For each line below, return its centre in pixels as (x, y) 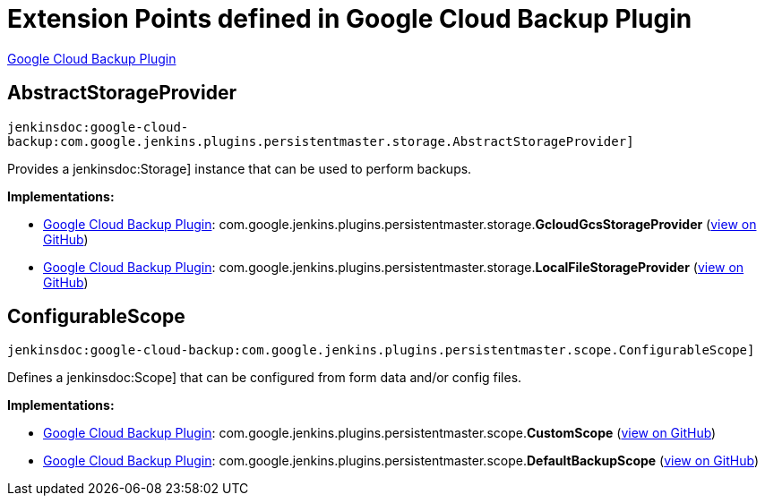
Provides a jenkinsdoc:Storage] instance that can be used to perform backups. (240, 168)
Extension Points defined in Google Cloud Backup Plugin (350, 19)
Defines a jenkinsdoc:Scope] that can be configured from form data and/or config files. (265, 378)
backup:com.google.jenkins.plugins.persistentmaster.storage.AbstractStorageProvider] (321, 141)
